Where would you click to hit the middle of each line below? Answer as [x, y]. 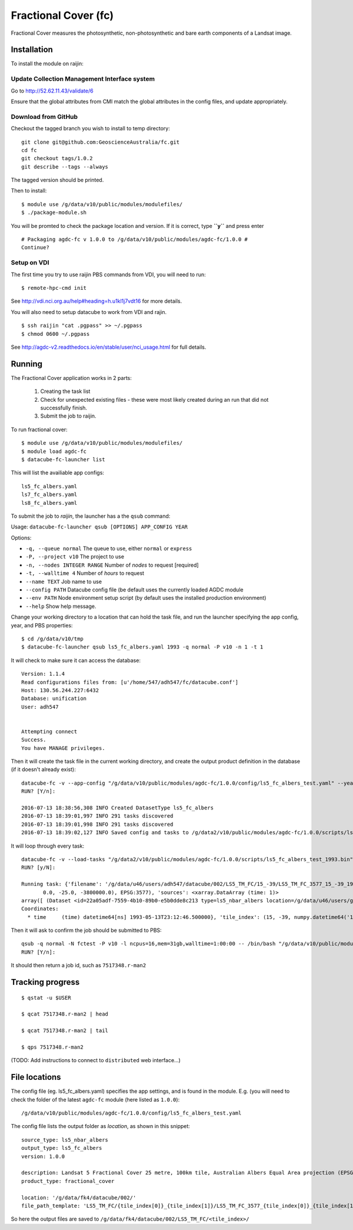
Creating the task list [65, 391]
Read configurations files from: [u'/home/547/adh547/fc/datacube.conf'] [130, 682]
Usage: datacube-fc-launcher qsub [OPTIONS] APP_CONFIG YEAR [99, 527]
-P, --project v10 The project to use [75, 557]
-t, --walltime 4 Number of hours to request [85, 573]
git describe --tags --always [65, 167]
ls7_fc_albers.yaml [49, 495]
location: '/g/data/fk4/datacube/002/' [79, 1198]
